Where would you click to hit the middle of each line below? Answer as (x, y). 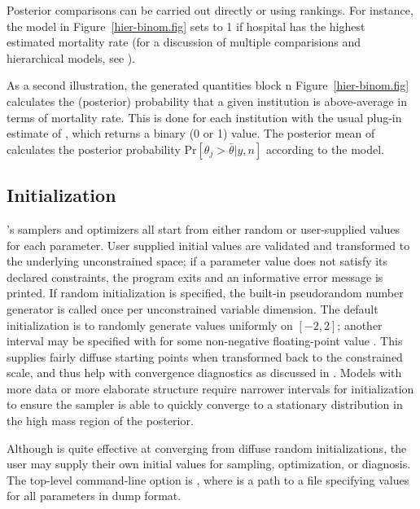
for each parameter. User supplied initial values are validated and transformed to (208, 245)
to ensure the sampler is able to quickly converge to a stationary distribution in (205, 404)
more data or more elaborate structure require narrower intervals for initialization (210, 388)
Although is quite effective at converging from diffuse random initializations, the (207, 448)
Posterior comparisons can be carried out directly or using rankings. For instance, (210, 10)
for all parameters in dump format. (94, 496)
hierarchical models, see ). (71, 57)
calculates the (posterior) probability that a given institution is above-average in (207, 101)
